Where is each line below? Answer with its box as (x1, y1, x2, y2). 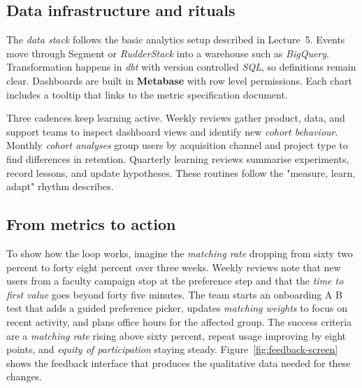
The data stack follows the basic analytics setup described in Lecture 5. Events (6, 32, 345, 47)
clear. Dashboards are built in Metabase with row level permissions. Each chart (6, 73, 352, 87)
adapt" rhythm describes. (6, 179, 114, 194)
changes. (6, 369, 43, 384)
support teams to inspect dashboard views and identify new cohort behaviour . (6, 124, 338, 138)
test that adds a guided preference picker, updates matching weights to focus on (6, 301, 347, 315)
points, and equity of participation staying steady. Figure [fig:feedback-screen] (6, 342, 338, 357)
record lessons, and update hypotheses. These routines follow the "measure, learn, (6, 165, 356, 180)
